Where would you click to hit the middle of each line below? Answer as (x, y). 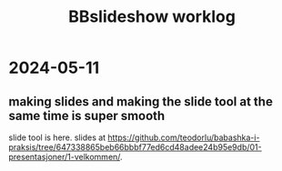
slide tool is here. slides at (57, 137)
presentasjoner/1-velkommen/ (65, 157)
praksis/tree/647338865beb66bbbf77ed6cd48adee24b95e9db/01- (135, 147)
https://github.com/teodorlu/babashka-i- (184, 137)
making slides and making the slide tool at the (141, 101)
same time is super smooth (87, 116)
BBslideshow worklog (152, 17)
